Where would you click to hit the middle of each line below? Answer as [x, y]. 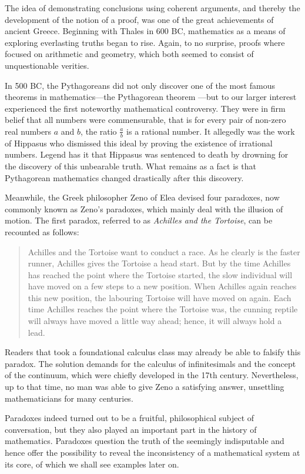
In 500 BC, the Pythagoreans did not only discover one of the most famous [140, 85]
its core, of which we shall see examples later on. [92, 464]
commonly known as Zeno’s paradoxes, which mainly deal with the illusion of [144, 208]
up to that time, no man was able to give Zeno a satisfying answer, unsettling [145, 387]
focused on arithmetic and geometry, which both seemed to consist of [129, 54]
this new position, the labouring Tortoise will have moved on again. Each [160, 297]
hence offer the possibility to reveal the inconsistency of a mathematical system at [152, 453]
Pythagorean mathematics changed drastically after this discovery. [124, 177]
